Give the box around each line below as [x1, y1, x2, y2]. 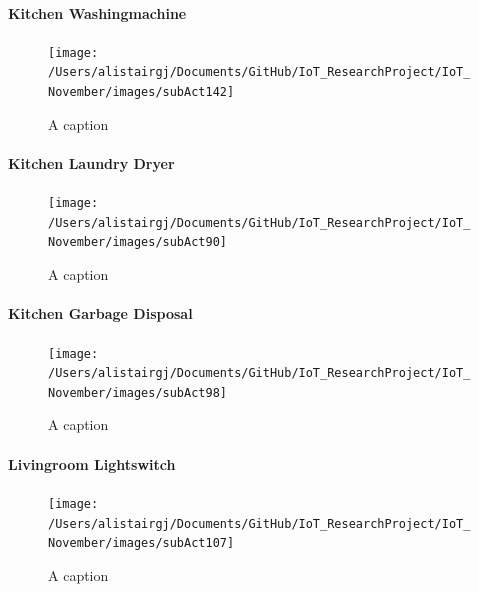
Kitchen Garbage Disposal [8, 303, 193, 324]
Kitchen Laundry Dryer [8, 152, 175, 173]
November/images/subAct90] [48, 235, 227, 250]
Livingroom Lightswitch [8, 453, 176, 474]
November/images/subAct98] [48, 385, 227, 400]
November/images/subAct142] [48, 85, 235, 100]
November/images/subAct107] [48, 536, 235, 551]
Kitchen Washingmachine [8, 2, 187, 23]
